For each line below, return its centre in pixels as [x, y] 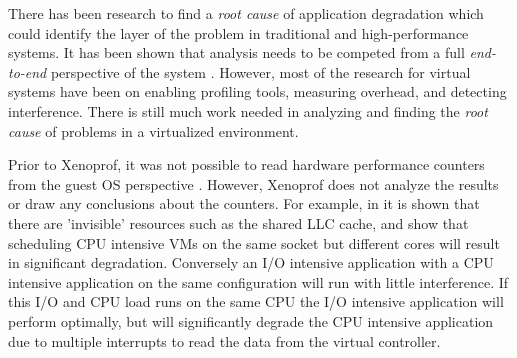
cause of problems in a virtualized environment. [153, 130]
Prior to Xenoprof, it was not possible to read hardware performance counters [246, 164]
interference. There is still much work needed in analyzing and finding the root [248, 110]
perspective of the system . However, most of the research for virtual [260, 71]
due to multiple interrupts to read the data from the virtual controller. [224, 340]
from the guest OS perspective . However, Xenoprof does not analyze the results [253, 183]
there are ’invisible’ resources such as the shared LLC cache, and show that [238, 222]
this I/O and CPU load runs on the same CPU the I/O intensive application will [256, 301]
